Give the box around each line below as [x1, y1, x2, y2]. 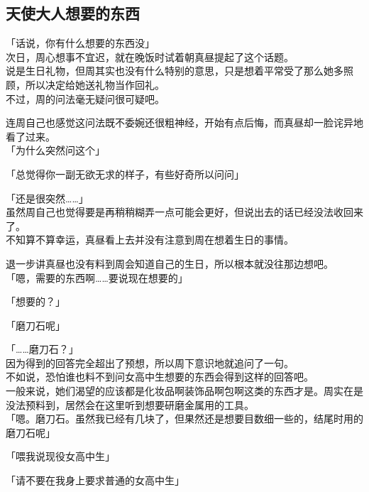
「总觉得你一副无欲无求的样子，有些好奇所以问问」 [6, 166, 244, 181]
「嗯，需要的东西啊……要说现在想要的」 [6, 270, 188, 285]
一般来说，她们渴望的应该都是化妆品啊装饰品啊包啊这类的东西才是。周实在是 [6, 383, 363, 398]
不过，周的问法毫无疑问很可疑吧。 [6, 91, 165, 106]
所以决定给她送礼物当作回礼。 [25, 77, 165, 92]
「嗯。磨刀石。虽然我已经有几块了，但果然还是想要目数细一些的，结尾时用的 [6, 411, 363, 426]
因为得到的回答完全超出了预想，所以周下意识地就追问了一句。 [6, 355, 294, 370]
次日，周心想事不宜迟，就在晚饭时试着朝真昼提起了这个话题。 [6, 49, 294, 64]
